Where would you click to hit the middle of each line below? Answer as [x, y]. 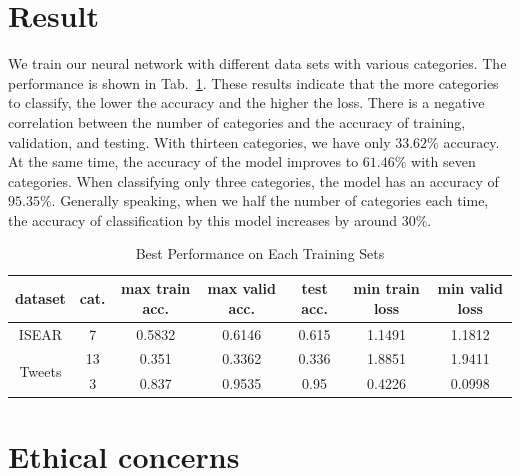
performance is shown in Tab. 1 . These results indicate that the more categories [253, 82]
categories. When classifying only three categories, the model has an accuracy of [253, 180]
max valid [241, 288]
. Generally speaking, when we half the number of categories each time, [270, 200]
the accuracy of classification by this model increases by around [202, 219]
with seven [443, 161]
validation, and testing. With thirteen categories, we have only [199, 141]
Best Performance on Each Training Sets [260, 253]
